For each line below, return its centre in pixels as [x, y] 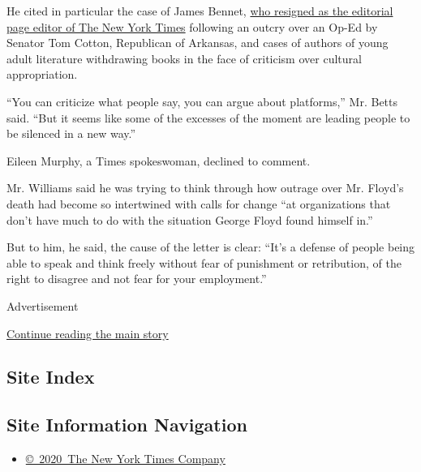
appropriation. [42, 74]
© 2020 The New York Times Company [125, 459]
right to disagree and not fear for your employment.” [137, 279]
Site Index [51, 377]
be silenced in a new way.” [71, 133]
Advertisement [43, 305]
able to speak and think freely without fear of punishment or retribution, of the [204, 262]
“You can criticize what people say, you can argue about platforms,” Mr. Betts [202, 101]
